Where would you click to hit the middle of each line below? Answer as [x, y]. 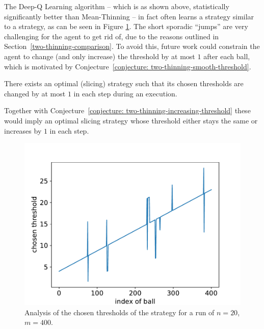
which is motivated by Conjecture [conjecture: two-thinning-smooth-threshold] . [128, 66]
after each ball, [227, 56]
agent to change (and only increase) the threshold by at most [100, 56]
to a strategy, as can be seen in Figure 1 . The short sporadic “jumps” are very [126, 26]
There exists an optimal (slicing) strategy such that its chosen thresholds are [124, 83]
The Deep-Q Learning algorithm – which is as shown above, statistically [117, 6]
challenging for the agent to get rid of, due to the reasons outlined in [112, 36]
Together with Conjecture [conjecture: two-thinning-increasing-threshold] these [127, 110]
